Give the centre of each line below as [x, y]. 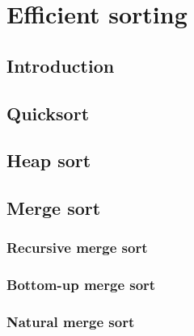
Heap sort [49, 160]
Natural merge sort [71, 322]
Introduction [61, 65]
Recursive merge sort [77, 248]
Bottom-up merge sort [81, 285]
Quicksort [48, 113]
